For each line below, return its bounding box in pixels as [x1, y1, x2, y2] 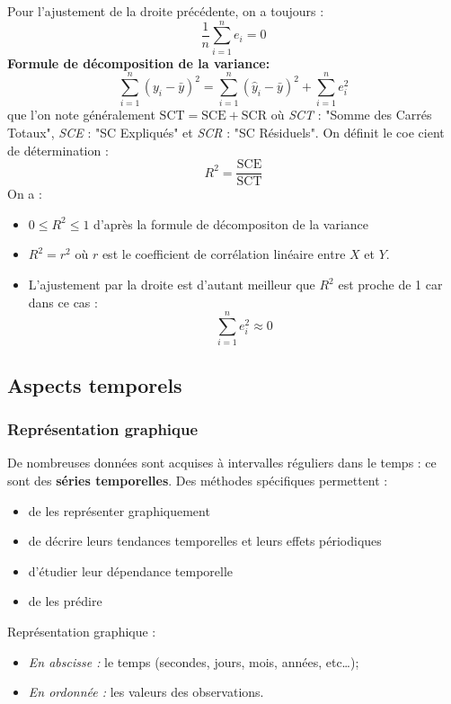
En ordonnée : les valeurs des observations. [28, 682, 264, 701]
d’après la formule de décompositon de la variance [93, 214, 369, 233]
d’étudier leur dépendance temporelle [28, 561, 234, 580]
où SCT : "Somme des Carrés [270, 105, 432, 124]
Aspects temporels [7, 370, 182, 398]
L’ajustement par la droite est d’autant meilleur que [28, 275, 315, 294]
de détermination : [7, 140, 109, 159]
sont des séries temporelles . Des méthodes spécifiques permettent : [7, 470, 388, 489]
